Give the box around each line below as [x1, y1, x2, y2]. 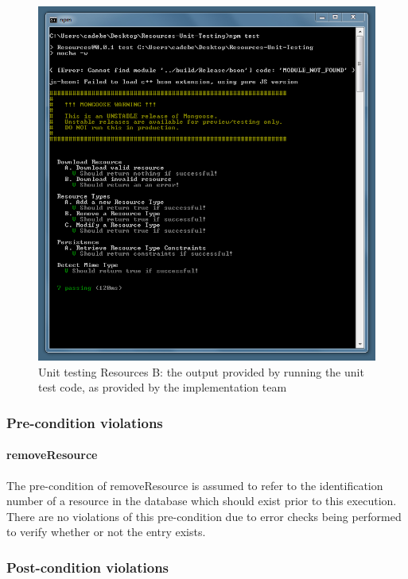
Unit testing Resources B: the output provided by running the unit [38, 363, 364, 380]
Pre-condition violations [6, 412, 163, 432]
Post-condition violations [6, 557, 169, 577]
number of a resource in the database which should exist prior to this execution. [6, 492, 397, 509]
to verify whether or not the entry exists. [6, 523, 206, 540]
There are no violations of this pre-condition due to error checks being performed [6, 508, 402, 524]
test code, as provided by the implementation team [38, 379, 287, 396]
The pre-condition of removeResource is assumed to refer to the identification [6, 477, 383, 493]
